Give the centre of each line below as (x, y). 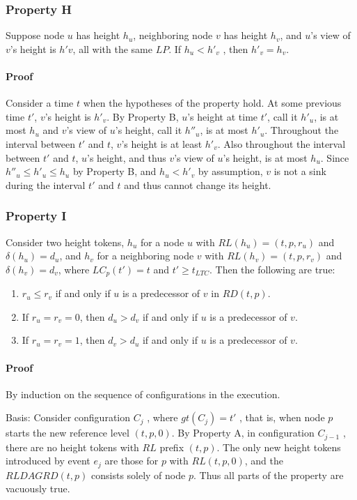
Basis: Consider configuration (68, 417)
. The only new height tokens (279, 447)
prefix (172, 447)
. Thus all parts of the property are (268, 475)
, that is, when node (282, 417)
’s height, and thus (127, 157)
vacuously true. (38, 488)
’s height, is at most (265, 157)
